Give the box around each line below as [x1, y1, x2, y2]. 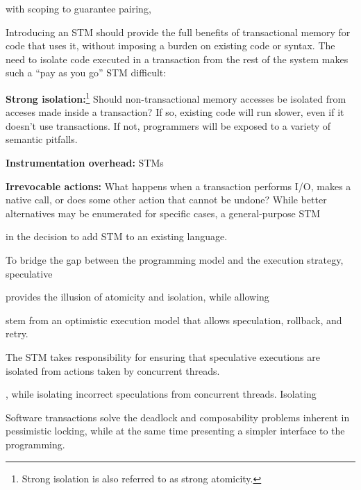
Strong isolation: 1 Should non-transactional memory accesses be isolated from [6, 89, 346, 105]
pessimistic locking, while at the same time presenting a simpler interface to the [6, 423, 345, 438]
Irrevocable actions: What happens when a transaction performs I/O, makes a [6, 178, 351, 193]
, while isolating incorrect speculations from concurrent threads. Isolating [6, 387, 317, 401]
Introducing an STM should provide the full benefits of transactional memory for [6, 24, 351, 39]
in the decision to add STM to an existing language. [6, 229, 228, 244]
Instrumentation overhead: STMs [6, 155, 164, 169]
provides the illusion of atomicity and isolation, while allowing [6, 289, 269, 304]
